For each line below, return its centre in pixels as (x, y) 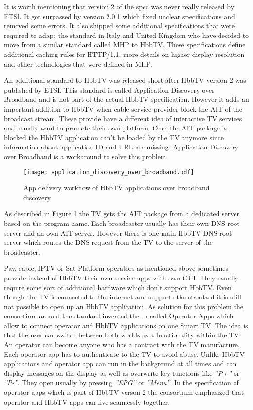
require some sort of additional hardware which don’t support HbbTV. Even (118, 287)
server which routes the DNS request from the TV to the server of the (108, 242)
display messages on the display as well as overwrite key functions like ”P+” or (122, 373)
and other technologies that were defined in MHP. (78, 64)
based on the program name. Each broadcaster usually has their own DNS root (122, 223)
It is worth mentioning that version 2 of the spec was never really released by (119, 6)
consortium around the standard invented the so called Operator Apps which (119, 316)
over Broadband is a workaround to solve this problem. (86, 156)
